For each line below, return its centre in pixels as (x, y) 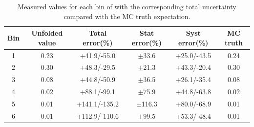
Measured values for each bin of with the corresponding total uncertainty (127, 6)
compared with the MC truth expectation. (127, 16)
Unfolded (47, 33)
